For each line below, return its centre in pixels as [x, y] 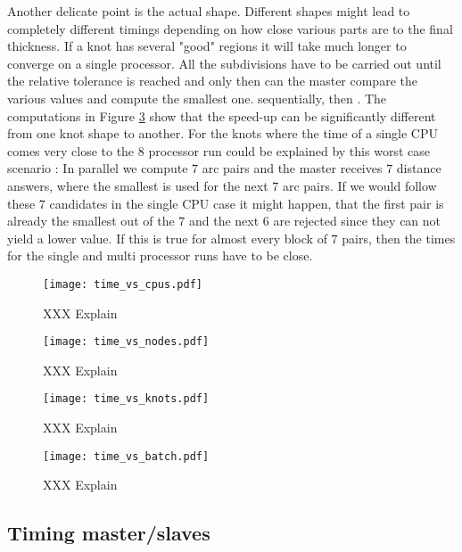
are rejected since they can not [357, 221]
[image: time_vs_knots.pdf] [126, 399]
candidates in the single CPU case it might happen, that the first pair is [247, 203]
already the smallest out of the [91, 221]
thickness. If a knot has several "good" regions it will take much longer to [207, 46]
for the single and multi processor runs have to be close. [160, 255]
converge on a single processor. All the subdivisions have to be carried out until [224, 63]
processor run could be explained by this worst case [289, 150]
